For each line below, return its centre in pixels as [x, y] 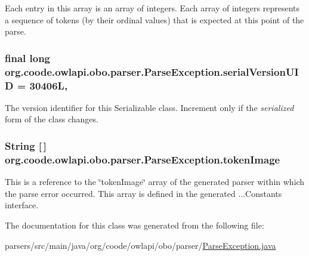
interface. [22, 205]
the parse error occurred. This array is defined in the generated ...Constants [143, 193]
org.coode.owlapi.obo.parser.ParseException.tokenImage [143, 159]
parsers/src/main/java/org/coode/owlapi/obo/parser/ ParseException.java [140, 245]
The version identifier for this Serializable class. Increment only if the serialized [149, 107]
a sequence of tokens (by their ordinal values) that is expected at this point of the [154, 19]
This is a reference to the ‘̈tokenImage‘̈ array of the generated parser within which [155, 182]
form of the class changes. [52, 119]
